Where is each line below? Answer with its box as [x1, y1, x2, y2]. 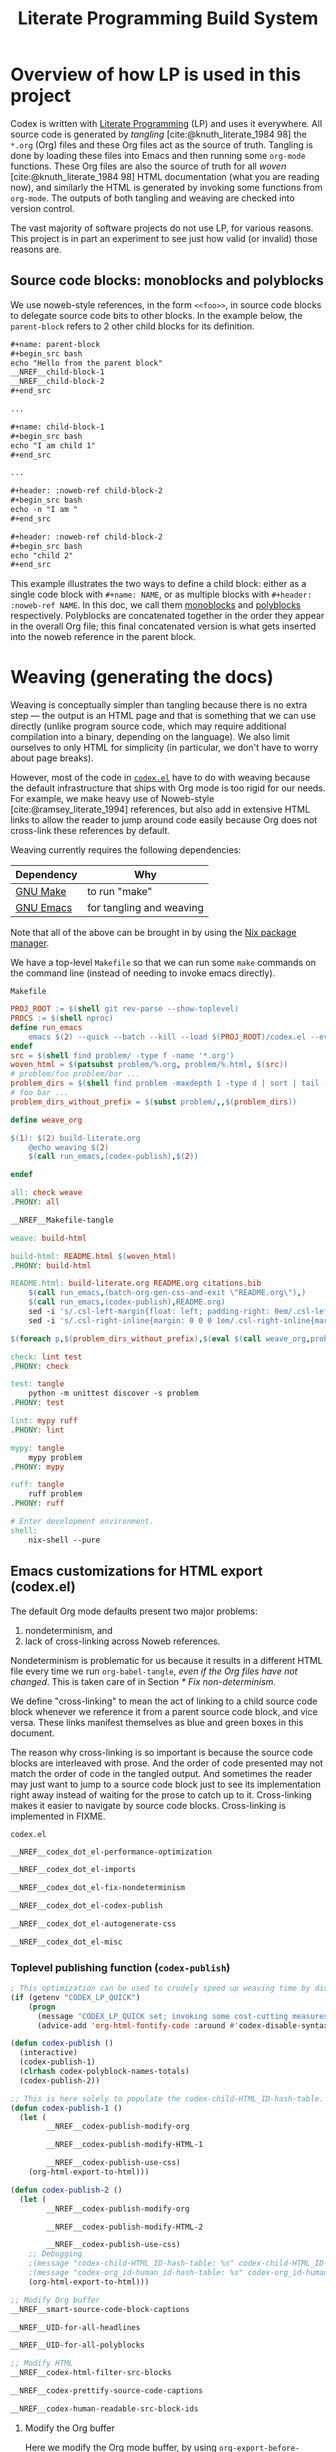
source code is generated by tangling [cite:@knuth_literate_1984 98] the [10, 128, 307, 140]
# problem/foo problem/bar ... [10, 1069, 141, 1079]
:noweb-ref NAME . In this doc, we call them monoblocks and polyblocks [10, 599, 302, 611]
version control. [10, 202, 75, 214]
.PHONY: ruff [10, 1498, 65, 1509]
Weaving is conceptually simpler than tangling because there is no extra [10, 699, 308, 711]
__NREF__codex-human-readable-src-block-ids [10, 2403, 199, 2414]
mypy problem [28, 1452, 83, 1462]
